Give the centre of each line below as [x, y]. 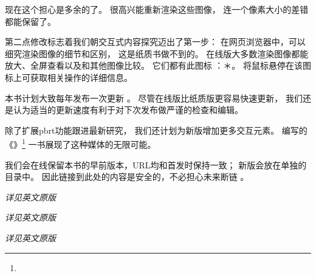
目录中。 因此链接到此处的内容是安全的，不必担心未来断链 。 [127, 177]
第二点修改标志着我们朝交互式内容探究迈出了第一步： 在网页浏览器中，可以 [155, 42]
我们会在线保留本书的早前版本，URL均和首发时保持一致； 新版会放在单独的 [156, 164]
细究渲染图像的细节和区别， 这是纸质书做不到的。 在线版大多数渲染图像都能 [157, 53]
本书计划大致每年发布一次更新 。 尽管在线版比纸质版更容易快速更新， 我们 [154, 98]
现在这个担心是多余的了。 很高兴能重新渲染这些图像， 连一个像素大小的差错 [157, 9]
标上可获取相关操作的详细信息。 [69, 77]
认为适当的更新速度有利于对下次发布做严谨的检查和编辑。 [128, 110]
